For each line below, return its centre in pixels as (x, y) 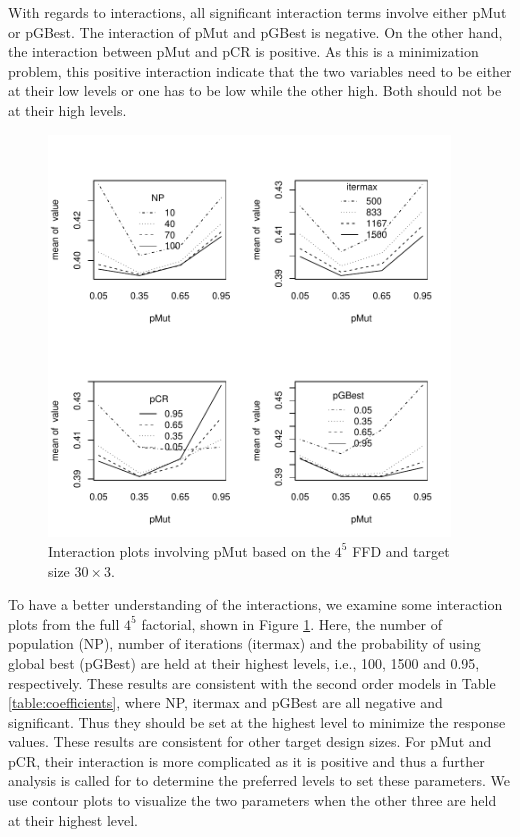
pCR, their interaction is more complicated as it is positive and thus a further (246, 760)
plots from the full (64, 623)
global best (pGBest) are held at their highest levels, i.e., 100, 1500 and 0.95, (244, 662)
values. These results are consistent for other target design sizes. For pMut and (250, 741)
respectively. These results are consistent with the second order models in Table (252, 682)
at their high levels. (67, 109)
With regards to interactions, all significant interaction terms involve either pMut (257, 12)
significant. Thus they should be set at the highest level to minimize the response (257, 721)
